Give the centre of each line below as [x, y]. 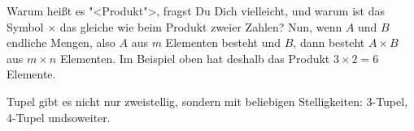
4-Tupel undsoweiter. [59, 117]
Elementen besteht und [223, 42]
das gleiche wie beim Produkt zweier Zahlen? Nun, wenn [201, 26]
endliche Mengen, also [61, 42]
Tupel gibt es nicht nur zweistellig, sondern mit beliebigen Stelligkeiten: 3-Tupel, [207, 101]
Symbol [25, 26]
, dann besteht [329, 42]
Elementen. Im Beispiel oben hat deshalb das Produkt [195, 58]
